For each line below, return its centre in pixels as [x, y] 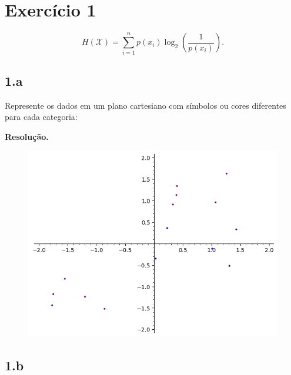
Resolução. [27, 136]
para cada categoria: [41, 117]
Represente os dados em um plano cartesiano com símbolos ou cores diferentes [145, 105]
